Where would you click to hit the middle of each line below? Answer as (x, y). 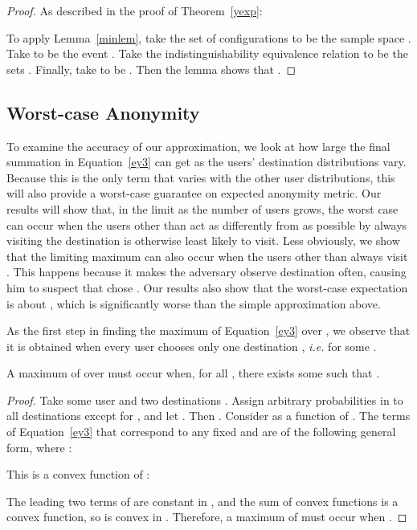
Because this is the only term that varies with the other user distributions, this (201, 177)
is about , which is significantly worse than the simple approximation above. (194, 303)
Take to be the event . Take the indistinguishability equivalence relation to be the (207, 53)
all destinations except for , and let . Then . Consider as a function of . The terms (208, 416)
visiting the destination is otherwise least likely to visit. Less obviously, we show (203, 241)
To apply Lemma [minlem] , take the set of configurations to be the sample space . (209, 37)
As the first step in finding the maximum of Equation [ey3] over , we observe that (208, 330)
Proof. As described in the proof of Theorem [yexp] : (135, 10)
